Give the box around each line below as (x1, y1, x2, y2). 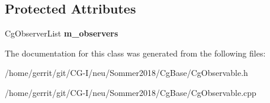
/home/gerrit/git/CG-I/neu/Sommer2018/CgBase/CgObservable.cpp (5, 86, 256, 98)
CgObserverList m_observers (5, 27, 118, 39)
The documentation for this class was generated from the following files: (5, 46, 266, 59)
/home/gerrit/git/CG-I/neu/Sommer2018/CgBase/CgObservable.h (5, 67, 248, 79)
